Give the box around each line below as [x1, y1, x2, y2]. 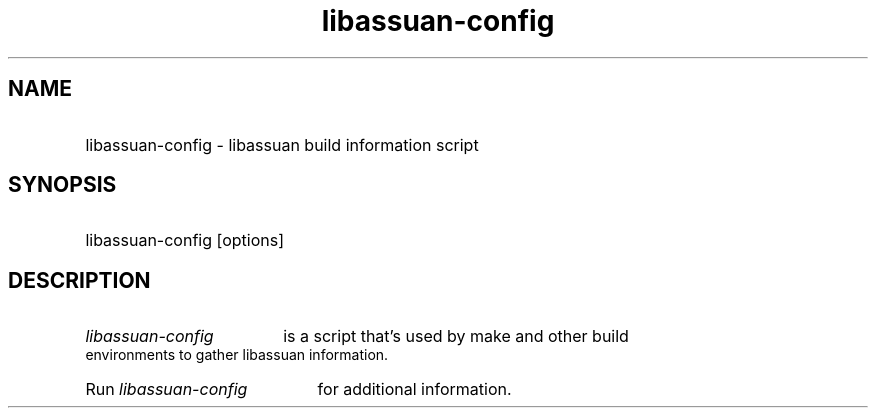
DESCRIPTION [8, 267, 151, 293]
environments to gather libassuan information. [85, 346, 389, 364]
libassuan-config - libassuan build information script [85, 134, 479, 155]
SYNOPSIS [8, 172, 117, 198]
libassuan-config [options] [85, 230, 285, 251]
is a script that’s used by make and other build [283, 326, 629, 347]
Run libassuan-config [85, 379, 248, 400]
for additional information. [317, 379, 512, 400]
